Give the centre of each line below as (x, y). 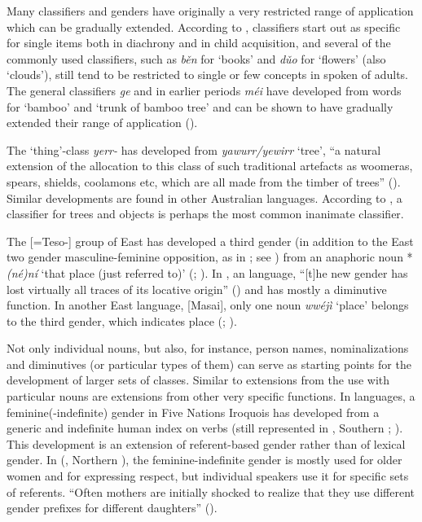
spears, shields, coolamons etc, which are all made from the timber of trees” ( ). (204, 181)
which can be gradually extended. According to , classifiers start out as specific (204, 26)
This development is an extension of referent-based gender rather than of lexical (206, 443)
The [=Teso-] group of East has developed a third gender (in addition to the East (210, 241)
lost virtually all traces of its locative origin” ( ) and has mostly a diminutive (197, 289)
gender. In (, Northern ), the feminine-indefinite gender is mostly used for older (204, 460)
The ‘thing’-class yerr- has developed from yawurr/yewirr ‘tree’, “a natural (194, 149)
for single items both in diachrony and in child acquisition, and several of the (199, 43)
